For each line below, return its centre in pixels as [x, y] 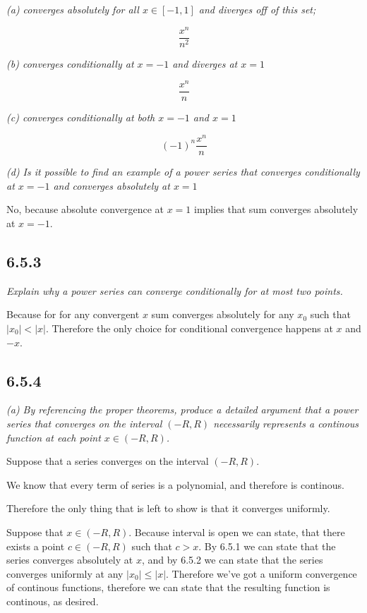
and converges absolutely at [112, 185]
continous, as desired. [53, 601]
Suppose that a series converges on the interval [108, 461]
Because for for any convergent [73, 314]
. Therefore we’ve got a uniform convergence [261, 573]
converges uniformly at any [65, 573]
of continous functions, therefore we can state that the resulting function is [168, 587]
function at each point [54, 437]
